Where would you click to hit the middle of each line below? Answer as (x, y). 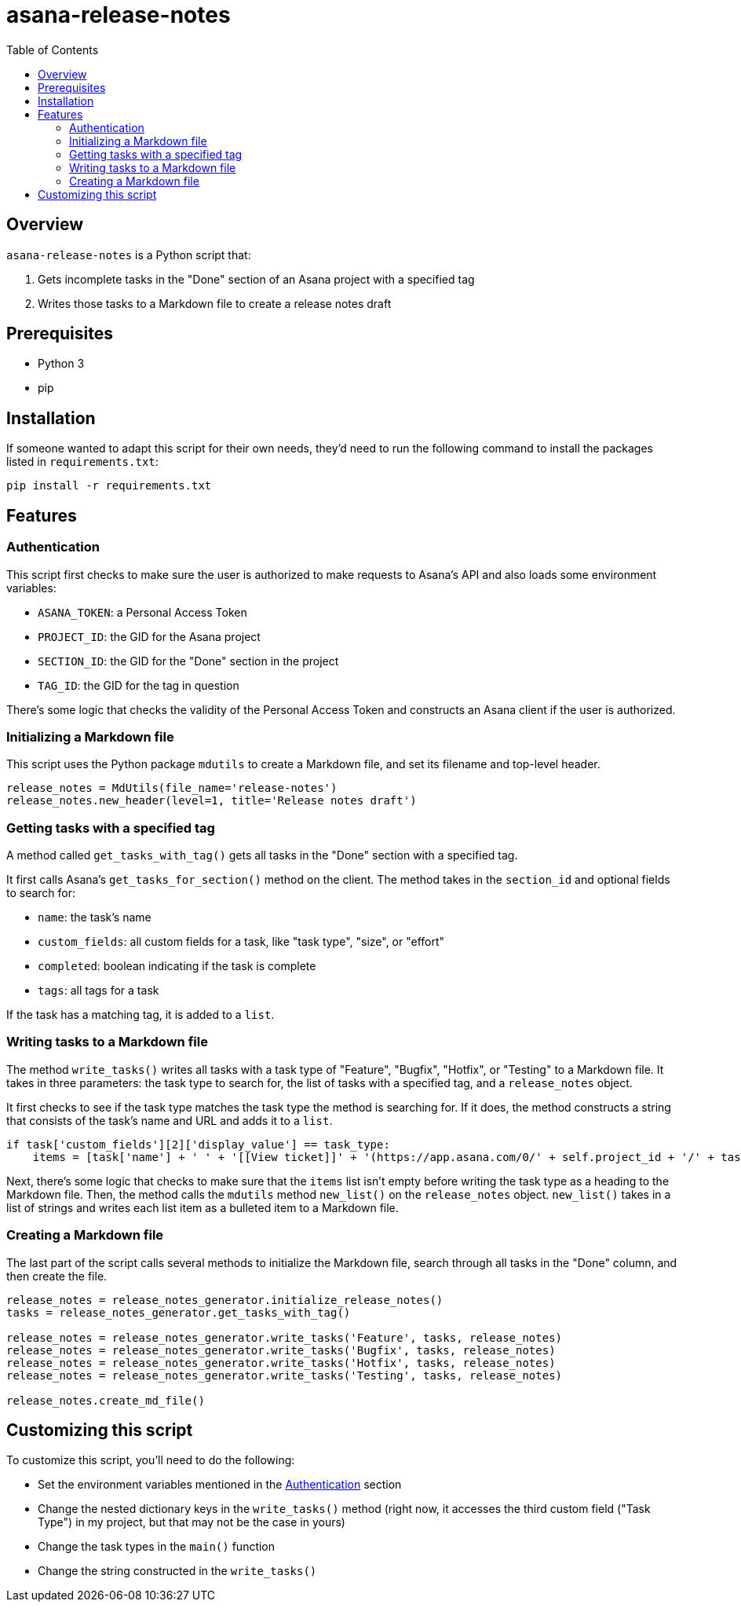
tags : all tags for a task (99, 990)
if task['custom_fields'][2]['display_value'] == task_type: (198, 1144)
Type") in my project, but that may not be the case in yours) (192, 1522)
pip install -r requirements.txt (109, 486)
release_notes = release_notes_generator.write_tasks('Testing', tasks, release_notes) (285, 1375)
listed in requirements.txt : (82, 462)
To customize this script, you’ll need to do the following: (151, 1460)
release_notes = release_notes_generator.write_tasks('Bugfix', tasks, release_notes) (281, 1350)
